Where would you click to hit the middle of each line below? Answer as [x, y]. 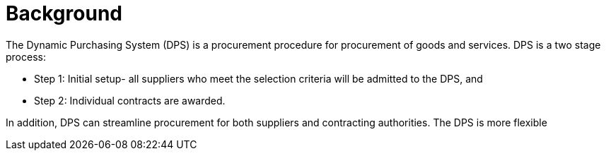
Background [64, 13]
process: [26, 56]
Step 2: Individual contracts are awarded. [130, 100]
